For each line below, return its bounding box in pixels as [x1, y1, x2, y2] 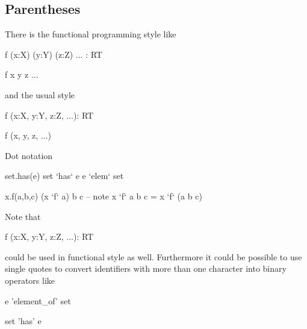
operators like [5, 274, 55, 286]
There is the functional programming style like [5, 28, 176, 40]
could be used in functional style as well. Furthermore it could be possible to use [5, 250, 302, 263]
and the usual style [5, 88, 75, 101]
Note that [5, 210, 41, 222]
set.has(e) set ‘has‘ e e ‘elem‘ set [5, 169, 124, 182]
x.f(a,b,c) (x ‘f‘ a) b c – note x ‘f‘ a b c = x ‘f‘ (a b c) [5, 189, 202, 202]
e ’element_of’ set [5, 294, 71, 307]
